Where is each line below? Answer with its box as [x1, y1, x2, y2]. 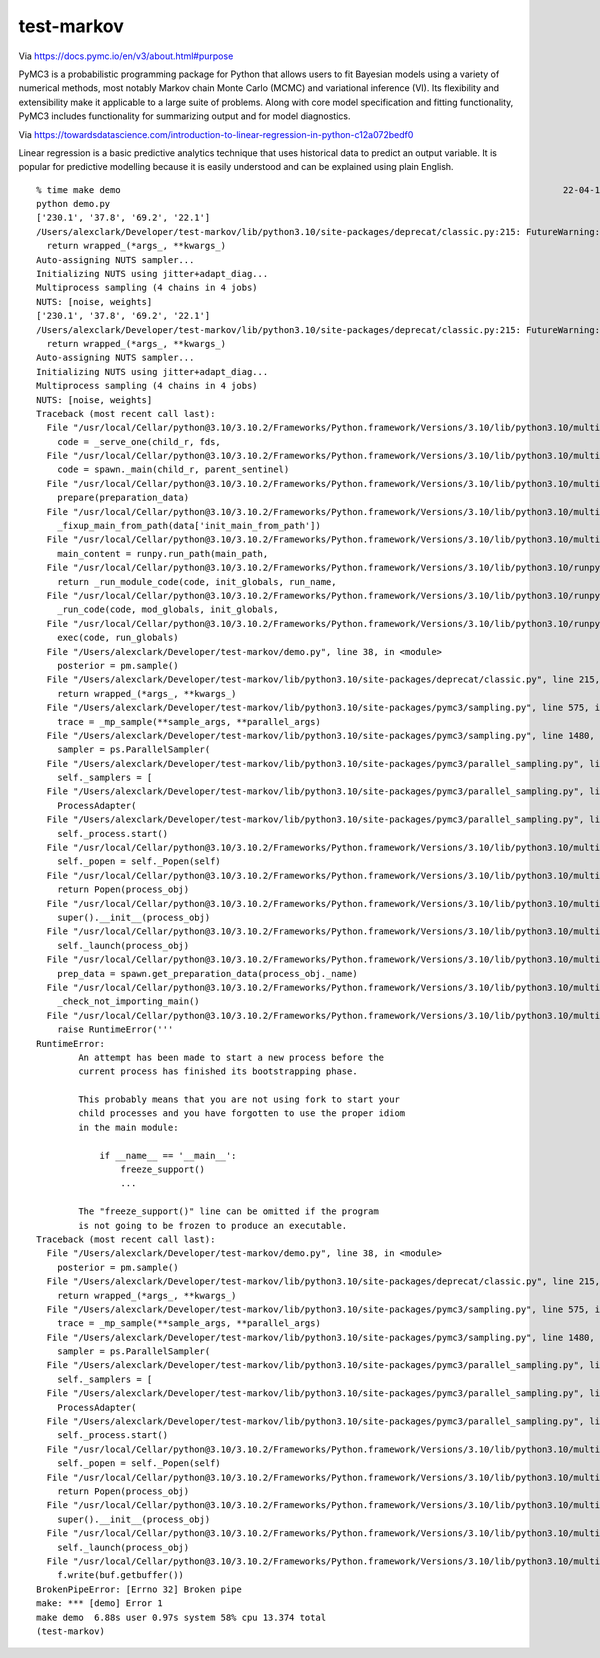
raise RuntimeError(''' [56, 1024, 174, 1035]
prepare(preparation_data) [56, 492, 190, 504]
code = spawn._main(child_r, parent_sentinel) [56, 464, 290, 475]
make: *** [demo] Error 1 [36, 1598, 164, 1609]
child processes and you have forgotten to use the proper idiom [78, 1108, 406, 1119]
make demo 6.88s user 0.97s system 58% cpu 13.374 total [36, 1611, 327, 1623]
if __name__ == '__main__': [99, 1150, 237, 1161]
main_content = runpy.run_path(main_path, [56, 548, 269, 559]
